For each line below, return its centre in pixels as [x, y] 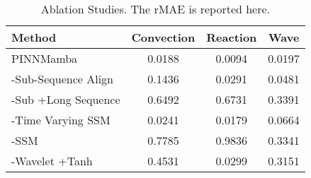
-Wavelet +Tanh [52, 161]
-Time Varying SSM [61, 120]
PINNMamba [45, 58]
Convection [163, 37]
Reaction [232, 37]
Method [34, 37]
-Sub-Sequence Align [63, 79]
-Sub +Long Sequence [66, 99]
